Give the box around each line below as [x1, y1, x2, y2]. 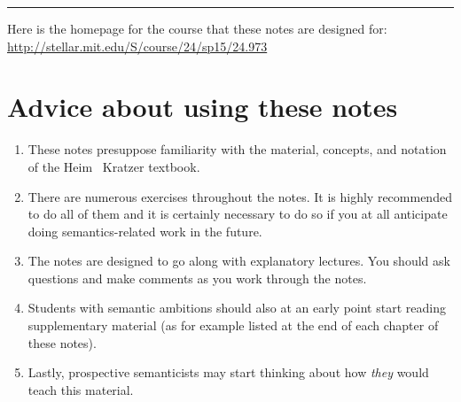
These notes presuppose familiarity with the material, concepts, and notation [27, 140, 447, 158]
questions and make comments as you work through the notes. [27, 268, 367, 287]
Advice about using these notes [7, 89, 398, 125]
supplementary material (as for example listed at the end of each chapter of [27, 316, 439, 335]
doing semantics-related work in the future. [27, 221, 262, 240]
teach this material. [27, 380, 134, 398]
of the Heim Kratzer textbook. [27, 157, 200, 175]
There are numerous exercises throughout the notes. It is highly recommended [27, 187, 452, 205]
